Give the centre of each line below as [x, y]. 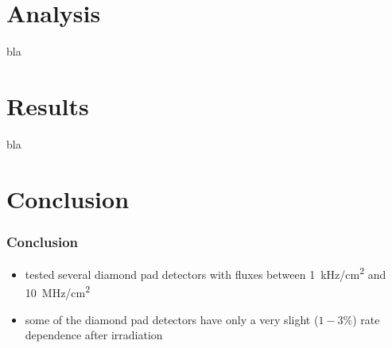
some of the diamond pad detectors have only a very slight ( [172, 319]
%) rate [361, 319]
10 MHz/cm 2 [58, 291]
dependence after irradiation [94, 335]
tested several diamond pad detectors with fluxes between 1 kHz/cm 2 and [206, 273]
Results [48, 105]
